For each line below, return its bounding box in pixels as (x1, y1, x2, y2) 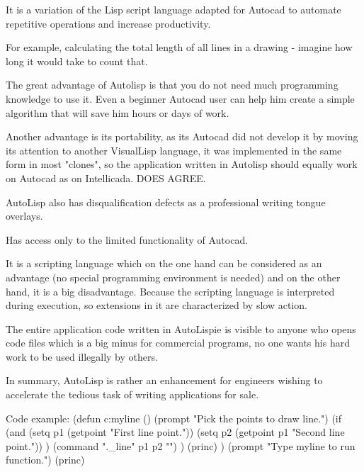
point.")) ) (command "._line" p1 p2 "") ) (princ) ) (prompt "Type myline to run (6, 438, 356, 453)
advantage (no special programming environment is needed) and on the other (6, 269, 341, 284)
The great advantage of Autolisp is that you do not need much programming (6, 77, 339, 92)
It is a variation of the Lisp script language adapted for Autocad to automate (6, 2, 341, 16)
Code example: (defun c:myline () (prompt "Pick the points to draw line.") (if (6, 410, 342, 425)
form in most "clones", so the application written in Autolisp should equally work (6, 157, 358, 172)
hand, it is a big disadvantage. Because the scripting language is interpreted (6, 283, 335, 298)
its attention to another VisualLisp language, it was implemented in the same (6, 142, 342, 157)
